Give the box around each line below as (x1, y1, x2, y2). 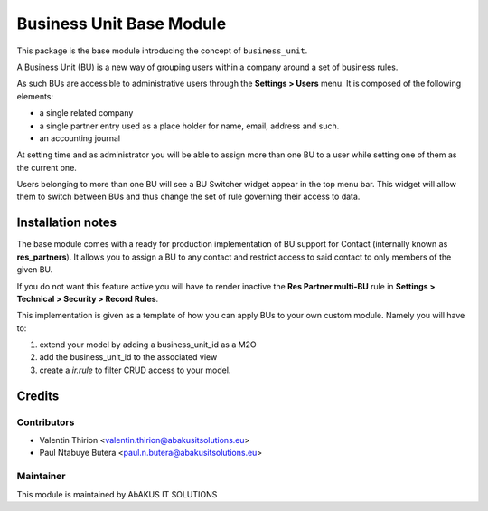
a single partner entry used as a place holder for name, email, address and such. (39, 120, 340, 131)
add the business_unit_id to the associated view (39, 352, 218, 363)
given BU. (16, 264, 53, 275)
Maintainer (16, 470, 66, 483)
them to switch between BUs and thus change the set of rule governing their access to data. (16, 191, 361, 203)
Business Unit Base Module (16, 14, 227, 33)
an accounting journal (39, 132, 121, 144)
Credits (16, 388, 60, 403)
